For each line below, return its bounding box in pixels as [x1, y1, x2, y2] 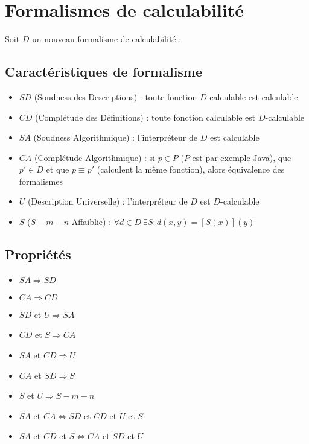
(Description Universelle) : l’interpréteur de [28, 195, 188, 208]
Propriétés [5, 245, 71, 264]
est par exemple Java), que [192, 151, 291, 163]
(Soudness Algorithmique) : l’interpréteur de [33, 131, 197, 144]
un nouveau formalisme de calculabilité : [32, 33, 182, 45]
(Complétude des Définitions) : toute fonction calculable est [35, 110, 256, 123]
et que [46, 163, 69, 176]
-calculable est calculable [206, 90, 298, 103]
